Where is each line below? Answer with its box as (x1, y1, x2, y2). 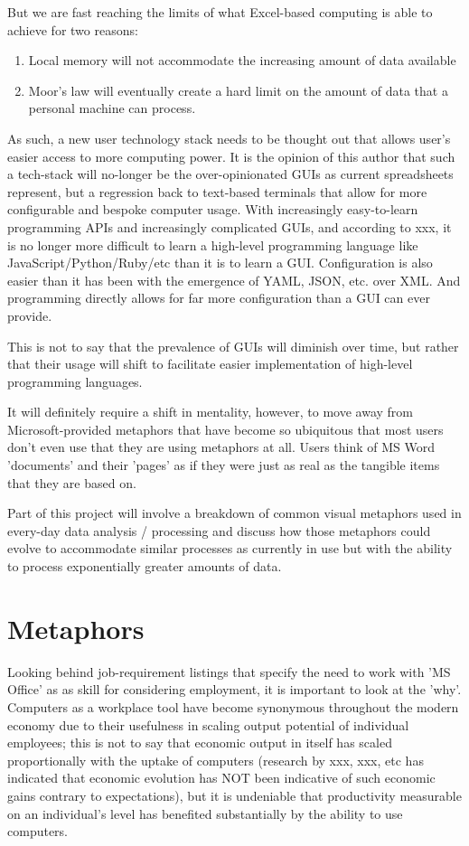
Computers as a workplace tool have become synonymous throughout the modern (7, 697, 459, 716)
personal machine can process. (28, 99, 196, 117)
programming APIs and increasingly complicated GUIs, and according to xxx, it (7, 217, 452, 236)
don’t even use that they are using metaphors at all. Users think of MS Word (7, 437, 436, 456)
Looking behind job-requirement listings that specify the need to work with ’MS (7, 662, 451, 681)
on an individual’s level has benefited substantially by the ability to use (7, 804, 403, 822)
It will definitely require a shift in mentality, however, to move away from (7, 402, 413, 421)
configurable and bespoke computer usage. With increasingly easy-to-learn (7, 200, 418, 219)
